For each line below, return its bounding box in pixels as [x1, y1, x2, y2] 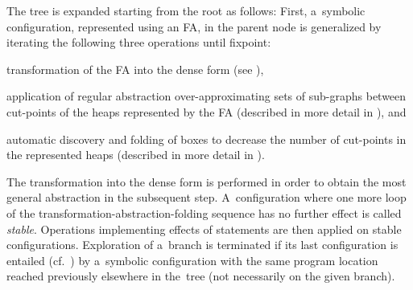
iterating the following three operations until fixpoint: [6, 34, 271, 51]
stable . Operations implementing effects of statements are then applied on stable [6, 220, 402, 237]
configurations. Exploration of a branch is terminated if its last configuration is [6, 236, 399, 253]
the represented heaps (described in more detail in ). [6, 146, 265, 163]
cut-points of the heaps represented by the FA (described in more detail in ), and [6, 103, 407, 120]
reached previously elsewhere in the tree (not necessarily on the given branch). [6, 268, 395, 284]
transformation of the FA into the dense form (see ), [6, 60, 264, 77]
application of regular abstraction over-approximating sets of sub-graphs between [6, 88, 407, 104]
